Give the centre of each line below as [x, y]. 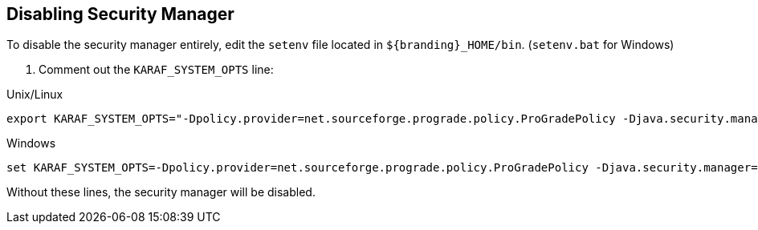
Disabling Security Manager [120, 14]
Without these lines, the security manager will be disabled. [161, 192]
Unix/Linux [35, 95]
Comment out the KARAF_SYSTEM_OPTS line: [156, 70]
